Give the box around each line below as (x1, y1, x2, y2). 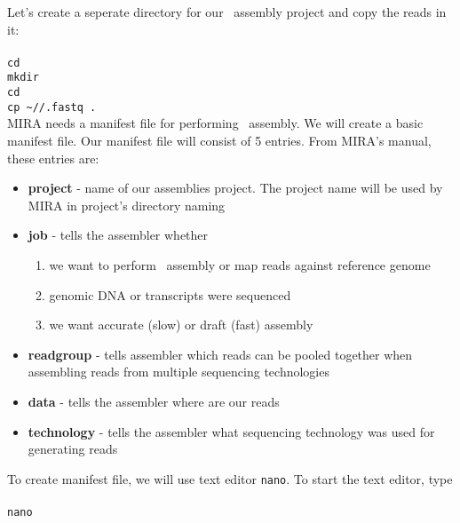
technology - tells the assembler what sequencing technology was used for (28, 422, 435, 440)
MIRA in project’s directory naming (28, 195, 226, 214)
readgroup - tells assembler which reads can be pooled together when (28, 345, 413, 363)
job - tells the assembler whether (28, 226, 209, 244)
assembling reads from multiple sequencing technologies (28, 362, 329, 381)
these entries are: (7, 148, 99, 167)
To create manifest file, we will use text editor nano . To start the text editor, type (7, 469, 453, 487)
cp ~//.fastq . (7, 100, 97, 114)
